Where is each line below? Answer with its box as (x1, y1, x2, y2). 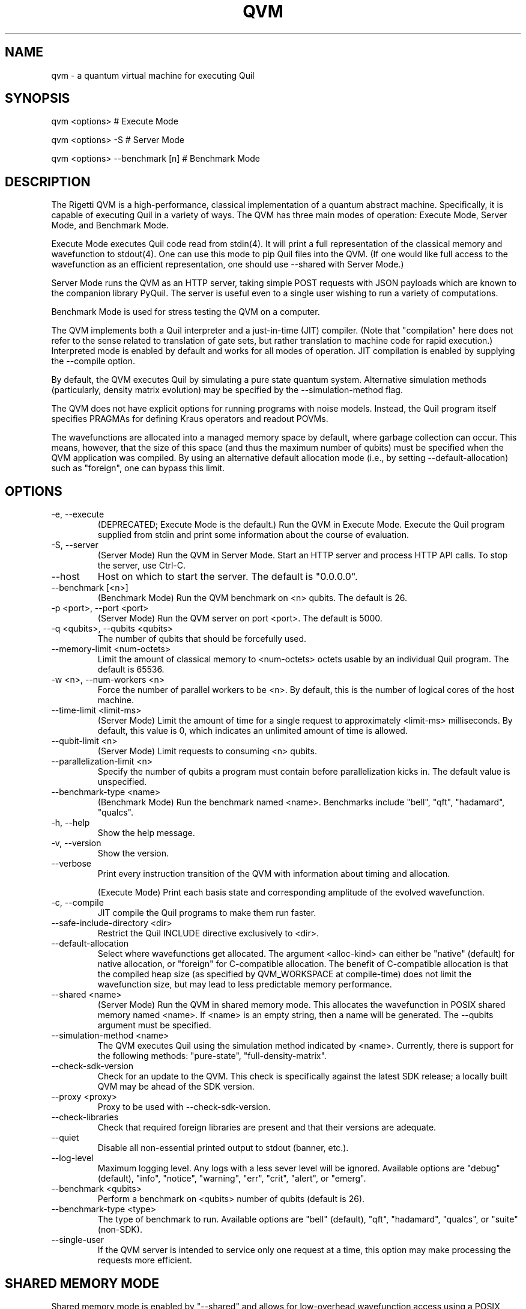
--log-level (51, 1153, 94, 1164)
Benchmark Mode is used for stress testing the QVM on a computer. (51, 307, 320, 317)
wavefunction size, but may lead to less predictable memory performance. (97, 979, 392, 990)
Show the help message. (97, 828, 195, 838)
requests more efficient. (97, 1255, 192, 1266)
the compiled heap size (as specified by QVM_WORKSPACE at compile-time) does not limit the (97, 969, 472, 980)
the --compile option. (51, 356, 135, 367)
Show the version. (97, 848, 169, 859)
